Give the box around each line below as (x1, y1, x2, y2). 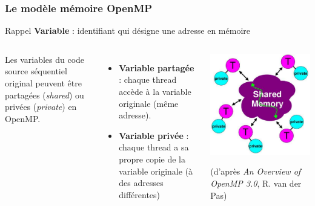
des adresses (119, 176, 164, 189)
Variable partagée (119, 61, 194, 74)
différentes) (119, 188, 161, 201)
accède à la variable (119, 85, 191, 97)
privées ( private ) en (5, 100, 77, 113)
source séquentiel (5, 65, 67, 77)
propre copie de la (119, 152, 186, 165)
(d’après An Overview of (210, 165, 301, 178)
